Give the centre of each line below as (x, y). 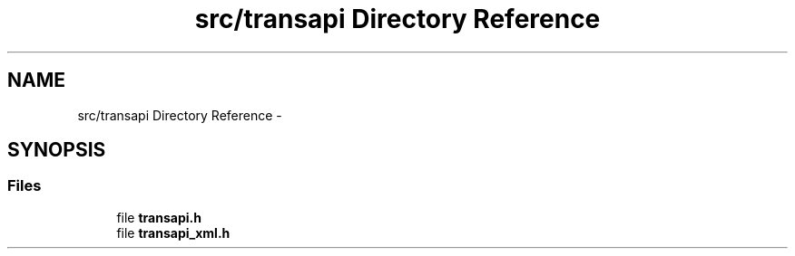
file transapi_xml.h (173, 232)
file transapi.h (159, 217)
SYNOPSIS (57, 150)
